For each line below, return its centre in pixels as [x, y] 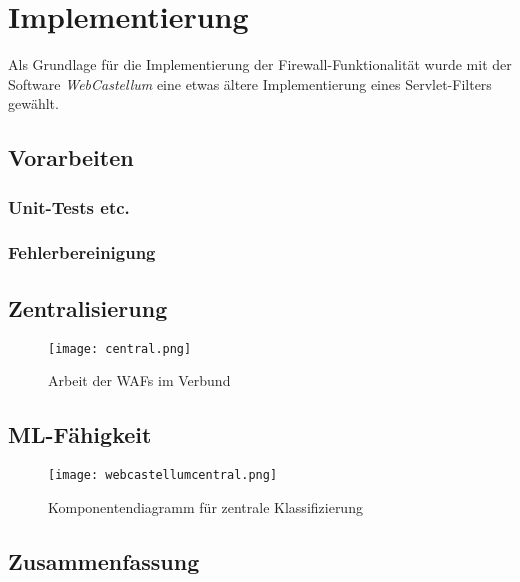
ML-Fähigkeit [80, 434]
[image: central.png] [120, 348]
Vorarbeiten [71, 157]
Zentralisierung [88, 307]
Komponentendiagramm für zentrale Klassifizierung [205, 506]
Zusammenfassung [104, 560]
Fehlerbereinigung [82, 252]
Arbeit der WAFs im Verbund [139, 380]
